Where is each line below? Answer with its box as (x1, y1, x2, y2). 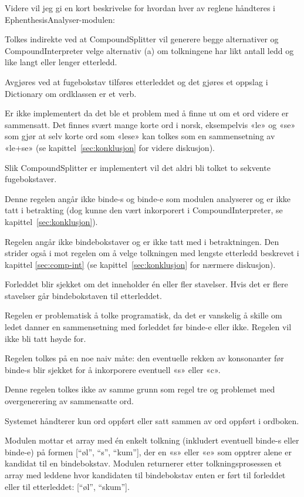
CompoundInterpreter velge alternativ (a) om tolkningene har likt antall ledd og (5, 44, 294, 56)
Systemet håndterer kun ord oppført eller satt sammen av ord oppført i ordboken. (5, 414, 299, 427)
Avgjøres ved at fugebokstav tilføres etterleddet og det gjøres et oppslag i (5, 75, 268, 88)
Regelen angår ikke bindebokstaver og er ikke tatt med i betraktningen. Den (5, 235, 279, 247)
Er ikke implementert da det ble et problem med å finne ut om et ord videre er (5, 107, 289, 119)
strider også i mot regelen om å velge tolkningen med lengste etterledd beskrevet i (5, 247, 299, 259)
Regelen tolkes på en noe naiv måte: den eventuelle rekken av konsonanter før (5, 352, 284, 364)
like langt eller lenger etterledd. (5, 56, 117, 68)
